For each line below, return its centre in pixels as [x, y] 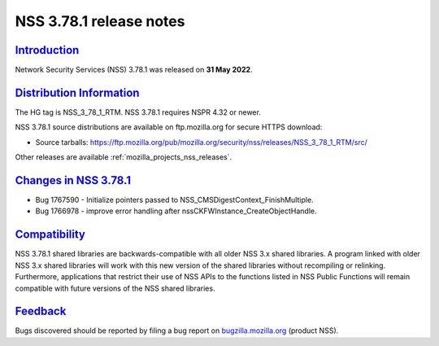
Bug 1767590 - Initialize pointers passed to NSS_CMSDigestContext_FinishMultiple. [174, 200]
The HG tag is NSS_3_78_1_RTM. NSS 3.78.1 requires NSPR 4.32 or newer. [138, 112]
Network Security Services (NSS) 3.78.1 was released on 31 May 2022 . [134, 70]
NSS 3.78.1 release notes [100, 21]
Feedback [41, 311]
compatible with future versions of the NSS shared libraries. [115, 288]
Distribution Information [77, 92]
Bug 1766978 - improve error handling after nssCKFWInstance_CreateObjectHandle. [176, 211]
